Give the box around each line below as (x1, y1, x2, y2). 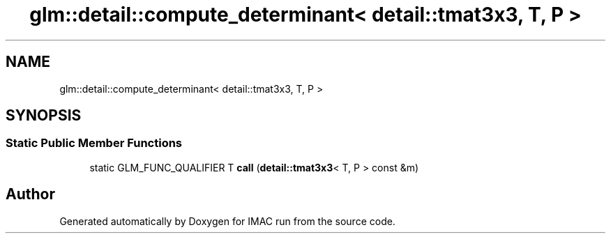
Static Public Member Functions (6, 136, 183, 151)
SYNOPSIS (6, 107, 82, 125)
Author (6, 185, 55, 203)
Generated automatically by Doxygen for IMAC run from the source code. (59, 215, 395, 227)
